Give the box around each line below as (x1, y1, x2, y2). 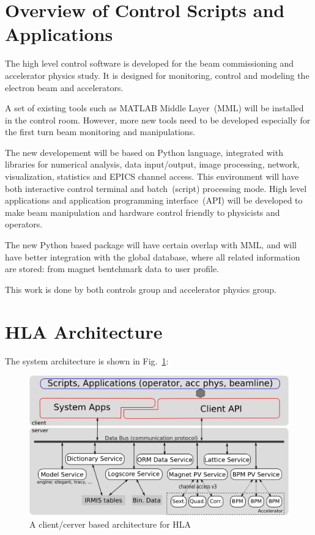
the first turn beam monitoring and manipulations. (5, 125, 196, 138)
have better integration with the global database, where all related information (5, 250, 300, 263)
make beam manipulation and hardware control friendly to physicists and (5, 205, 280, 218)
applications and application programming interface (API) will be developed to (5, 194, 303, 207)
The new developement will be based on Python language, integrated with (5, 146, 283, 158)
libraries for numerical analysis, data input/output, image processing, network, (5, 158, 300, 171)
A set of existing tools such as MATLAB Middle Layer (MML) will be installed (5, 101, 304, 114)
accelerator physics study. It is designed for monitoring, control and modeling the (5, 68, 309, 81)
